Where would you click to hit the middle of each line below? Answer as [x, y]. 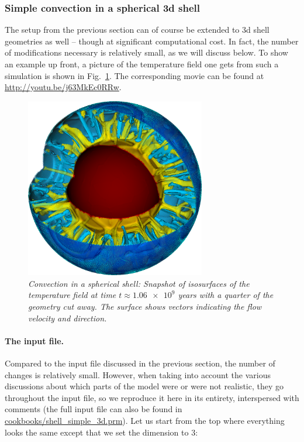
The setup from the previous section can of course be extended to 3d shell [137, 30]
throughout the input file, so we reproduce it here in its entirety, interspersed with [152, 397]
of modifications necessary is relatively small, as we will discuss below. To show [146, 52]
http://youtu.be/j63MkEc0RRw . [63, 87]
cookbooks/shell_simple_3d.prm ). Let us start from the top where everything [145, 420]
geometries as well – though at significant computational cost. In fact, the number [152, 41]
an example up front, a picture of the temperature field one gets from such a [142, 64]
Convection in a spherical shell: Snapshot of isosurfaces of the [139, 283]
